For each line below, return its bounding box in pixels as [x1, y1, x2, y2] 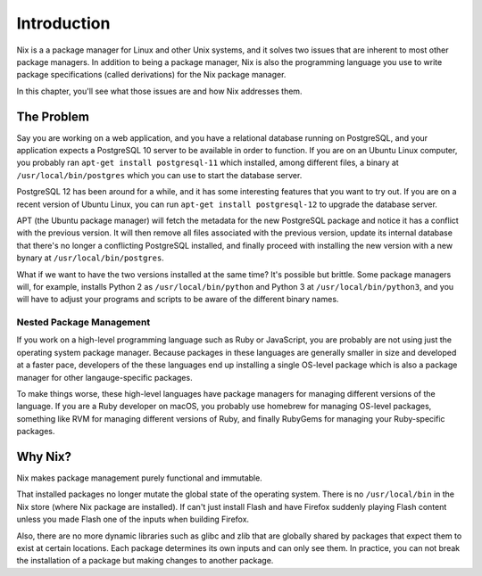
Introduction [16, 13, 111, 33]
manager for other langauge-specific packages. [16, 372, 193, 383]
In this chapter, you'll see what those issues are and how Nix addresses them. [16, 86, 303, 96]
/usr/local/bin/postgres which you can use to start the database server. [16, 169, 303, 180]
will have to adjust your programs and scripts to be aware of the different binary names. [16, 294, 339, 305]
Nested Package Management [16, 317, 151, 329]
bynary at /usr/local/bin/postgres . [16, 252, 164, 263]
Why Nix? [16, 449, 71, 464]
